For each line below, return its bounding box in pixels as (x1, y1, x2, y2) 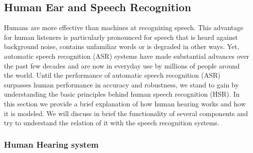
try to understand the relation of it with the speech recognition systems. (4, 118, 219, 128)
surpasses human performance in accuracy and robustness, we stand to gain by (4, 79, 239, 89)
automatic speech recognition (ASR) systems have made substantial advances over (4, 51, 249, 61)
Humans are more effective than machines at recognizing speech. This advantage (4, 22, 244, 33)
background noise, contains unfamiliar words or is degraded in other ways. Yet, (4, 41, 239, 51)
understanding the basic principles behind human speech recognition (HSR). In (4, 89, 240, 99)
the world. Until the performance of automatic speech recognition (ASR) (4, 70, 220, 80)
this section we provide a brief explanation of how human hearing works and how (4, 98, 246, 108)
